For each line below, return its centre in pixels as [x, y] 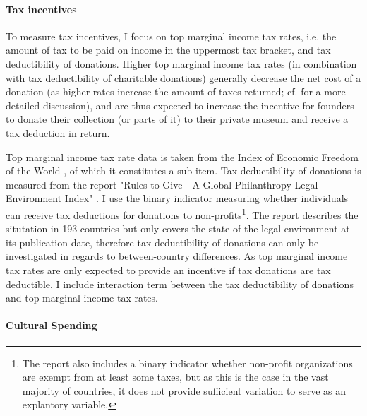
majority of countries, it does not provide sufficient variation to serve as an [184, 390]
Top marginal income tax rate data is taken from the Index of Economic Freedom [182, 156]
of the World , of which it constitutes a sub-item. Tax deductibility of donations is [183, 171]
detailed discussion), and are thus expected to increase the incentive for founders [180, 105]
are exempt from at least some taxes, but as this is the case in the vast [175, 377]
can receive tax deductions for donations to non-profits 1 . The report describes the [182, 213]
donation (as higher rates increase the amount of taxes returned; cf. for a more [176, 91]
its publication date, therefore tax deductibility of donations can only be [162, 242]
